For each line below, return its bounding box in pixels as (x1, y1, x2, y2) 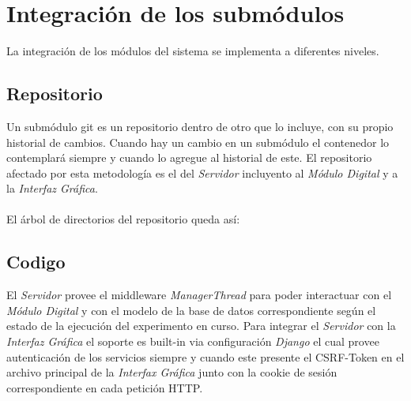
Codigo (6, 249, 66, 274)
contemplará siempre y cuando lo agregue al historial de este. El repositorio (6, 149, 372, 166)
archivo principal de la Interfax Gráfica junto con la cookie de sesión (6, 364, 337, 380)
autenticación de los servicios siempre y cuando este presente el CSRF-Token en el (6, 348, 405, 365)
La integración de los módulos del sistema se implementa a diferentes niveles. (6, 43, 379, 59)
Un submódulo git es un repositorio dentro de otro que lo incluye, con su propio (6, 118, 394, 134)
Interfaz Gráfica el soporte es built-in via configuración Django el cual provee (6, 333, 379, 350)
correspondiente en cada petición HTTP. (6, 379, 203, 395)
